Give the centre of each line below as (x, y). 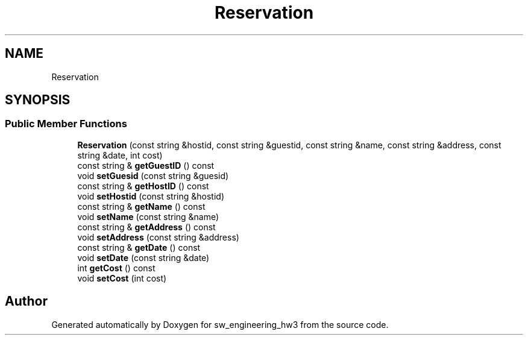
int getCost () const (116, 268)
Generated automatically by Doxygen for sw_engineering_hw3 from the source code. (220, 324)
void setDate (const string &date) (143, 257)
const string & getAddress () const (146, 227)
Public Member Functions (66, 124)
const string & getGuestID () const (146, 165)
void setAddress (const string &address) (158, 237)
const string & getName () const (141, 206)
